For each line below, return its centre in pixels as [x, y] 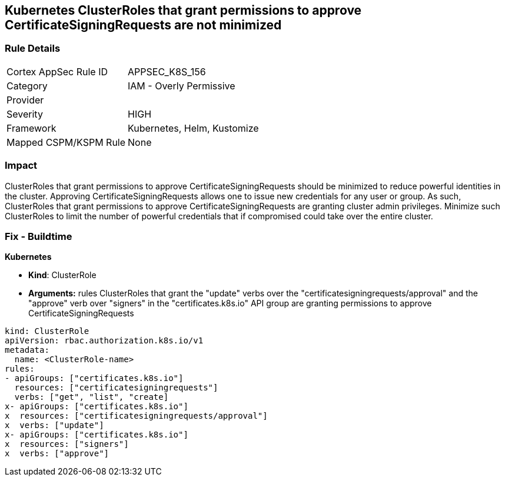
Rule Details [33, 49]
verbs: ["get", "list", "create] [92, 397]
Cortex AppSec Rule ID [57, 71]
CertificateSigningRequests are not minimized [143, 25]
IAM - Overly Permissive [182, 86]
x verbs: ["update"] [54, 425]
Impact [21, 166]
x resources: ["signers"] [67, 444]
